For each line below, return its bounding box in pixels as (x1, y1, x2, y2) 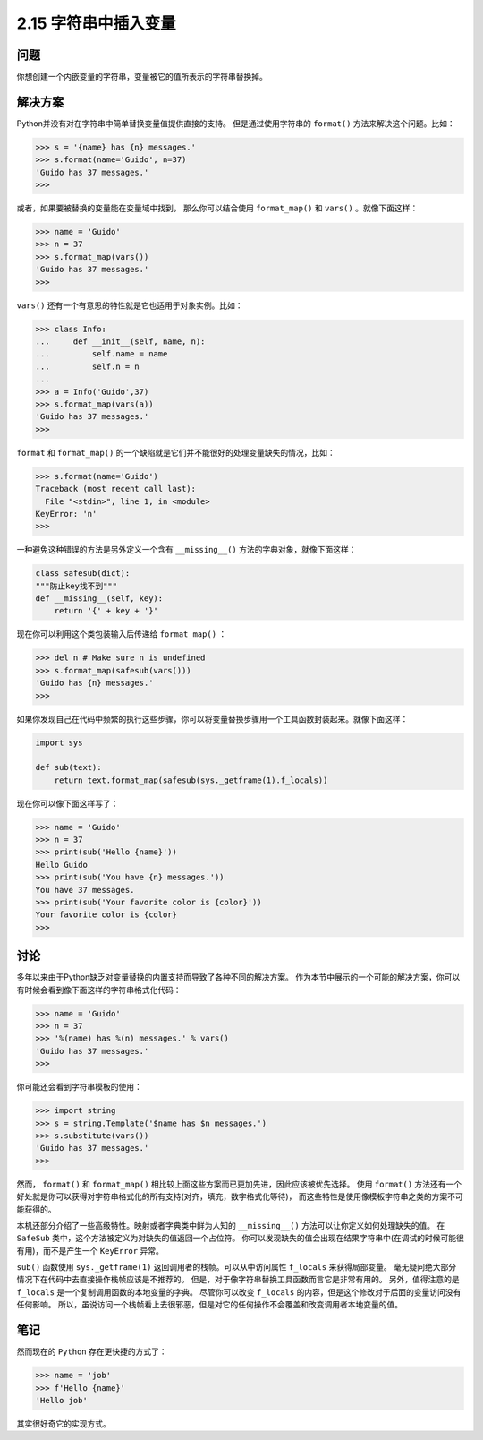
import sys (35, 737, 83, 748)
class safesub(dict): (35, 569, 131, 579)
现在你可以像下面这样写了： (16, 798, 119, 809)
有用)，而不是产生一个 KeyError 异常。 (16, 1245, 165, 1256)
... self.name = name (35, 349, 168, 359)
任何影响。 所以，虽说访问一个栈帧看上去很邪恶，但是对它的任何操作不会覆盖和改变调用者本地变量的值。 (16, 1299, 402, 1310)
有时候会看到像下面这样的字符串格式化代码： (16, 984, 182, 995)
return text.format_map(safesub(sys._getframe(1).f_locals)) (54, 775, 328, 785)
